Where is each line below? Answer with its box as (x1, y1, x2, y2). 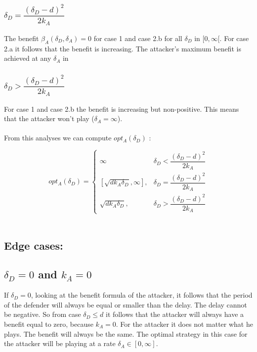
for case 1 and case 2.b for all (93, 33, 182, 43)
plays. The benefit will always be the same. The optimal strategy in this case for (4, 328, 248, 339)
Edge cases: (4, 237, 63, 253)
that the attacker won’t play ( (4, 113, 94, 124)
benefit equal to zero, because (4, 319, 93, 329)
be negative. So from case (4, 309, 81, 319)
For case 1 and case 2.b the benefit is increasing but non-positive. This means (4, 103, 239, 114)
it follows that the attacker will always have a (106, 309, 244, 319)
